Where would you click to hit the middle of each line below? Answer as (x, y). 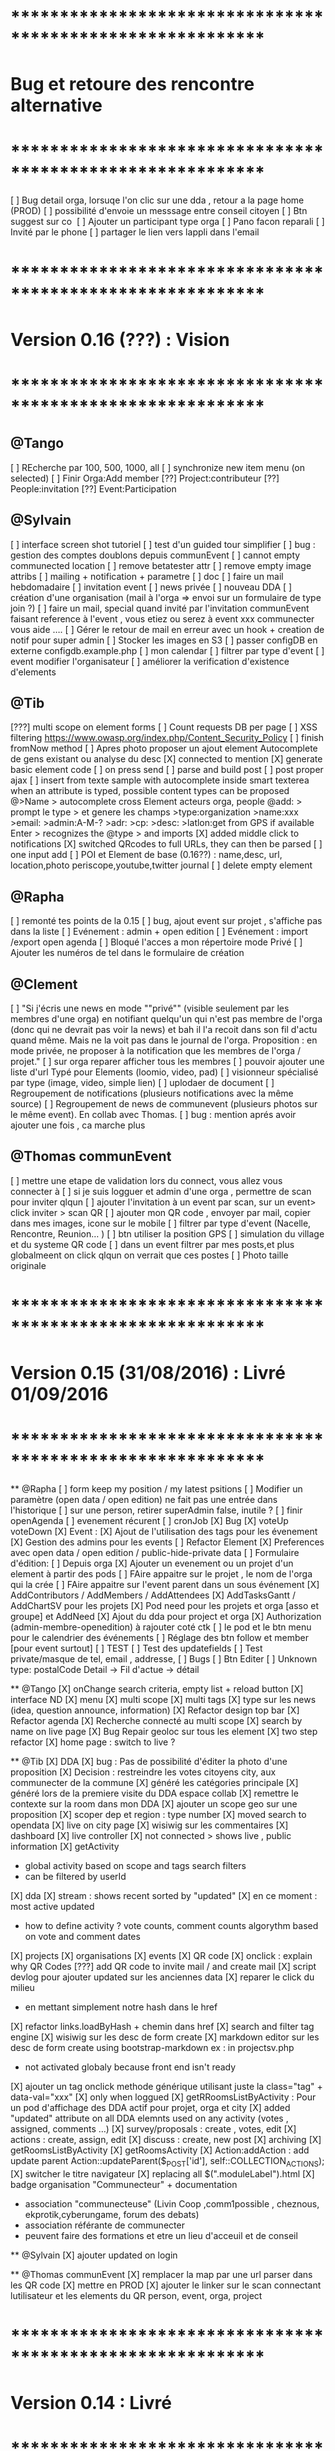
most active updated (52, 1907)
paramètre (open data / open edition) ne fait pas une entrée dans (144, 1500)
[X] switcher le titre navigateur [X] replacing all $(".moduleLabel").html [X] (162, 2173)
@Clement (44, 984)
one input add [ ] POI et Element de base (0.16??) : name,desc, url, (146, 855)
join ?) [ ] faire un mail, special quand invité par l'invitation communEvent (160, 608)
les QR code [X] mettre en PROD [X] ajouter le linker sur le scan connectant (166, 2285)
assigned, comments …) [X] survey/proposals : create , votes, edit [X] (153, 2129)
